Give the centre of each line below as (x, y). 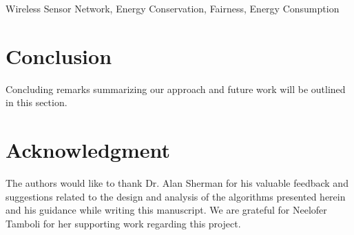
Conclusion (59, 55)
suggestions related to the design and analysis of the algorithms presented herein (176, 196)
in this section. (37, 102)
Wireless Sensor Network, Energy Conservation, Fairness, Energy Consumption (173, 8)
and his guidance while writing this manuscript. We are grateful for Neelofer (166, 210)
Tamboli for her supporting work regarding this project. (123, 223)
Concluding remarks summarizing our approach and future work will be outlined (176, 89)
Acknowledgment (88, 150)
